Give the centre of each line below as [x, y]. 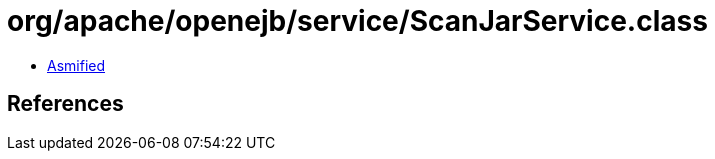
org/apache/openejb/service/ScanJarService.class [357, 21]
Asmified [76, 65]
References [65, 104]
